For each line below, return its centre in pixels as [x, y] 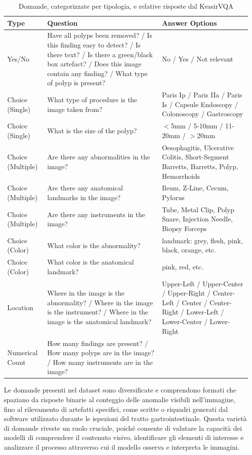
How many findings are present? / [98, 343]
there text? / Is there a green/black [100, 54]
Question [63, 23]
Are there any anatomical [85, 188]
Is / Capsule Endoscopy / [200, 104]
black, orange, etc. [189, 250]
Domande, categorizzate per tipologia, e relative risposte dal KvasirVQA [126, 6]
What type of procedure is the [92, 100]
